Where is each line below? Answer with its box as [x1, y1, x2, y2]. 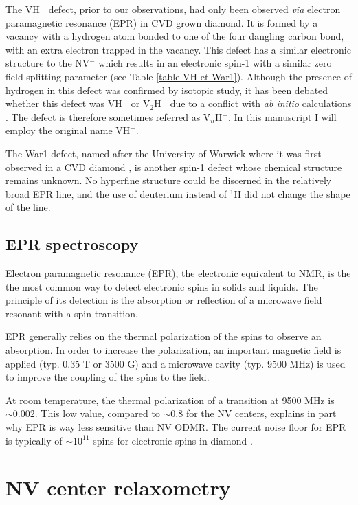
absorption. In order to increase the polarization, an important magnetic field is [5, 343, 342, 357]
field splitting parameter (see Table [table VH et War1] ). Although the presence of [5, 69, 353, 83]
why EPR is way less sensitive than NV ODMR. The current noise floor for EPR [5, 420, 346, 434]
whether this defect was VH [5, 96, 122, 111]
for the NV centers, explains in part [186, 406, 337, 420]
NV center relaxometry [5, 473, 231, 502]
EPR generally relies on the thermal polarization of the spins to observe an [5, 329, 322, 344]
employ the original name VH [5, 123, 131, 137]
